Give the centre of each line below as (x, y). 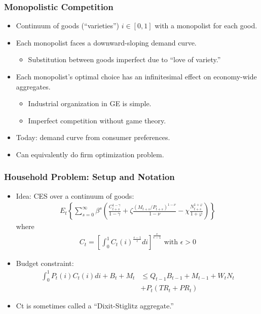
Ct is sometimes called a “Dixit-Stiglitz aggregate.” (95, 306)
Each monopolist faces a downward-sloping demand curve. (106, 42)
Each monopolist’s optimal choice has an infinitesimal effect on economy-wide (136, 76)
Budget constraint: (45, 263)
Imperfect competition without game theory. (97, 120)
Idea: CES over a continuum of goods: (75, 195)
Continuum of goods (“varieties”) (67, 26)
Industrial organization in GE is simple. (90, 103)
